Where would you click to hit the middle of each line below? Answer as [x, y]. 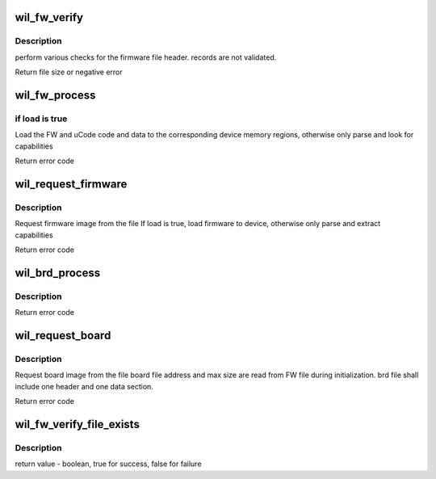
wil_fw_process [55, 95]
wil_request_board [63, 336]
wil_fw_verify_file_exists [78, 424]
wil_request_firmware [71, 184]
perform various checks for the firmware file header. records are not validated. [146, 57]
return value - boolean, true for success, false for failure [108, 464]
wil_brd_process [58, 273]
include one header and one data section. [84, 386]
